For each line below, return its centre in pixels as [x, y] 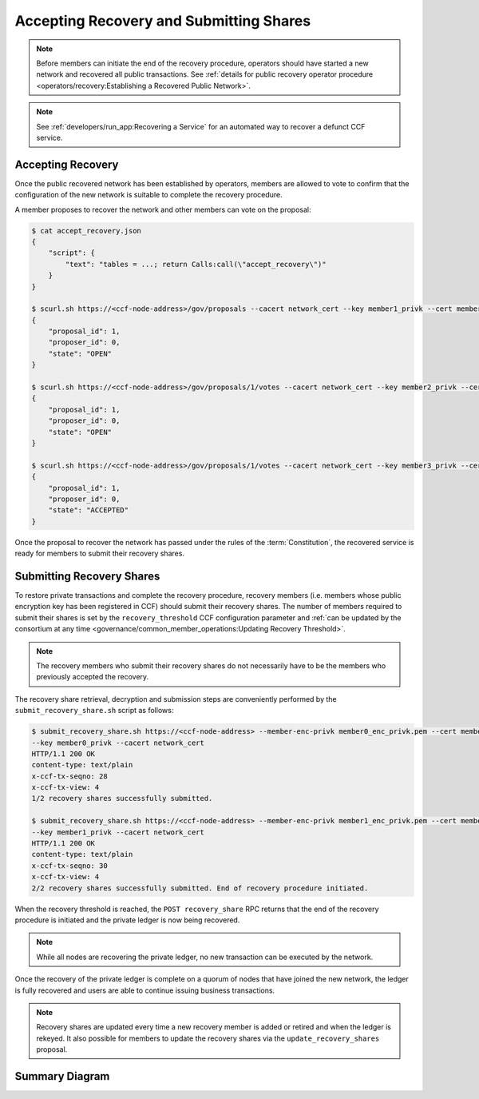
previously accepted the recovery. [93, 677]
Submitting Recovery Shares [87, 576]
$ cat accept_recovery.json [86, 231]
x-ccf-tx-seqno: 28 [69, 776]
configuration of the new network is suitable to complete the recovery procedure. [148, 195]
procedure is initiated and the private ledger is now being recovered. [127, 920]
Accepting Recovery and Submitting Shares [163, 21]
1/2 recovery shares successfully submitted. [122, 798]
